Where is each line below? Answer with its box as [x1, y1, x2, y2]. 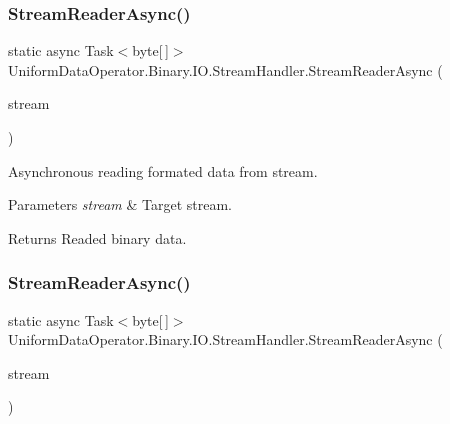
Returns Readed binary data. [8, 227, 187, 248]
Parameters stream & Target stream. [8, 194, 232, 215]
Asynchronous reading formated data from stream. [8, 160, 318, 181]
